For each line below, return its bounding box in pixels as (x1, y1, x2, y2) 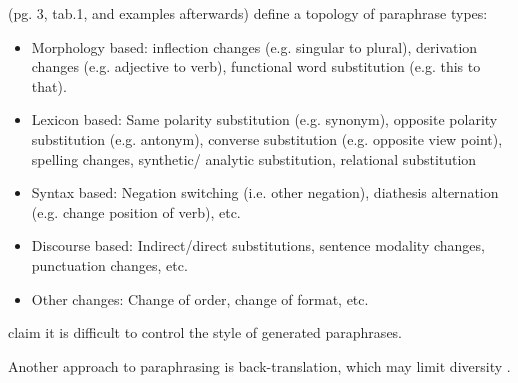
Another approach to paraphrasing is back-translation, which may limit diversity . (8, 355, 511, 376)
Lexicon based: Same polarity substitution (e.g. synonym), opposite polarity (31, 109, 498, 130)
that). (31, 75, 67, 96)
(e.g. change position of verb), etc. (31, 201, 241, 222)
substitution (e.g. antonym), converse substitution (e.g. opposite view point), (31, 128, 503, 149)
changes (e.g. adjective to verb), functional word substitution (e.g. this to (31, 56, 481, 77)
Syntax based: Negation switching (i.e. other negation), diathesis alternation (31, 182, 499, 203)
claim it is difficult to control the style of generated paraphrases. (8, 322, 403, 343)
